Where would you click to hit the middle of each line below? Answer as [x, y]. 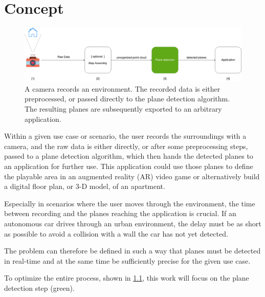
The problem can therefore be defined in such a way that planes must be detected [132, 251]
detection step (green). [39, 288]
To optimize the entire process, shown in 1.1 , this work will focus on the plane [127, 278]
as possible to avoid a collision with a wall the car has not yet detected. [116, 233]
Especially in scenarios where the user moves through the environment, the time [130, 203]
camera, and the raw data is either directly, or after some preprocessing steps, [126, 146]
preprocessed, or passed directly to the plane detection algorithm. [127, 99]
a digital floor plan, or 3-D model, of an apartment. [85, 186]
